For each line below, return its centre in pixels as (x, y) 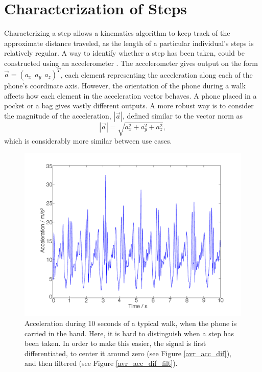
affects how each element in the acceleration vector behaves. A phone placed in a (130, 95)
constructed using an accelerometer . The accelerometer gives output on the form (131, 63)
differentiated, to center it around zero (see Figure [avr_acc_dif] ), (128, 353)
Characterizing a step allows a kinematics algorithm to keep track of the (117, 33)
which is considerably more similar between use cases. (88, 141)
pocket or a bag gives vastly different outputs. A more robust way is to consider (129, 106)
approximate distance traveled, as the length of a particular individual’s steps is (129, 43)
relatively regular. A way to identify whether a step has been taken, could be (124, 53)
